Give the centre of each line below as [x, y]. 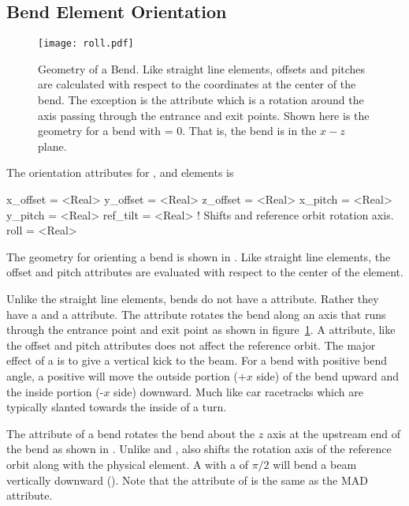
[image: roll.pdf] [86, 44]
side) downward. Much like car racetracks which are [238, 391]
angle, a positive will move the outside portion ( [122, 375]
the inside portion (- [55, 391]
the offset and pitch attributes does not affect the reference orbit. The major [191, 345]
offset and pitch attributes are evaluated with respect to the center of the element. [205, 272]
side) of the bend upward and [327, 375]
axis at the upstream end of [334, 433]
